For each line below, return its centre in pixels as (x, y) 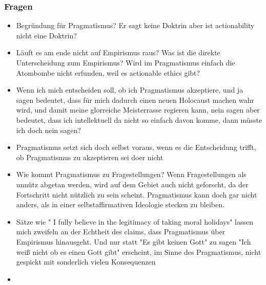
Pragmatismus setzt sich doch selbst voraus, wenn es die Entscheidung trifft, (136, 147)
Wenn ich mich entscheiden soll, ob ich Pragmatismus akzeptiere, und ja (130, 90)
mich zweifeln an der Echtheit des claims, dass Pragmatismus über (121, 232)
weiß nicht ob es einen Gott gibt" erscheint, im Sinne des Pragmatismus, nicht (139, 251)
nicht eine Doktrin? (46, 35)
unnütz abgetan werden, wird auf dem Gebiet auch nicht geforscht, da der (132, 184)
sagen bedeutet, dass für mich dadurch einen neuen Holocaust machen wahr (135, 100)
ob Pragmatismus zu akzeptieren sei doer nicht (90, 157)
